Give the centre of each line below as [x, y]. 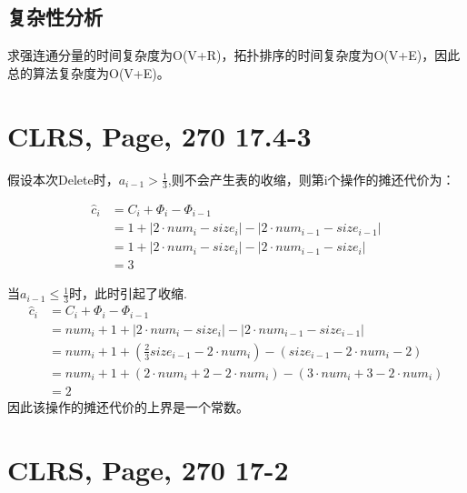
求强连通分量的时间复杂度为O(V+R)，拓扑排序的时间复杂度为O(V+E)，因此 [234, 55]
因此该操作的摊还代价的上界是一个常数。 [128, 406]
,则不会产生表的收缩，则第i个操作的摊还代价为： [311, 179]
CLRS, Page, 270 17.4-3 [159, 135]
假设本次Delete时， [63, 179]
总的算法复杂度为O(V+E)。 [89, 72]
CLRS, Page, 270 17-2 [148, 469]
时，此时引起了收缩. [129, 293]
